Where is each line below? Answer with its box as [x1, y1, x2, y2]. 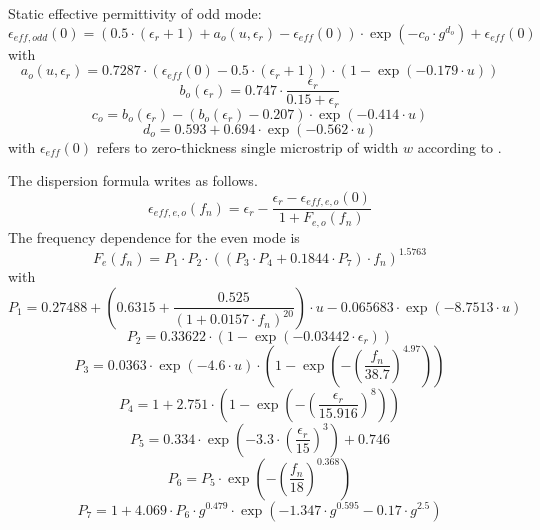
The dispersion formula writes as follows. [8, 170, 258, 191]
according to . [417, 136, 502, 157]
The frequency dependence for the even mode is [8, 226, 300, 247]
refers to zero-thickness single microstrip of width [96, 136, 399, 157]
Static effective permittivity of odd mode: [8, 3, 262, 23]
